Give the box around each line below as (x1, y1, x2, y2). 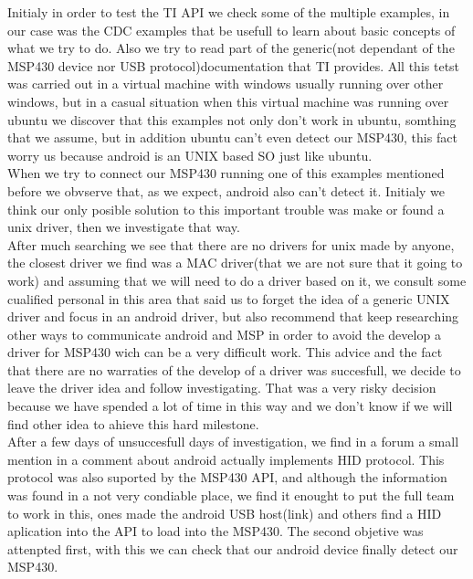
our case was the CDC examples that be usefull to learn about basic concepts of (7, 20, 456, 39)
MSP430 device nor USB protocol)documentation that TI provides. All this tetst (7, 56, 460, 75)
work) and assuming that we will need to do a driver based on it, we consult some (7, 270, 467, 289)
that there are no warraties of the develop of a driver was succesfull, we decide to (7, 360, 461, 379)
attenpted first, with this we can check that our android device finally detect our (7, 539, 458, 558)
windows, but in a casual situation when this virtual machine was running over (7, 91, 449, 111)
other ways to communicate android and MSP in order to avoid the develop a (7, 324, 441, 343)
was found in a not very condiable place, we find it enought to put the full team (7, 486, 455, 505)
